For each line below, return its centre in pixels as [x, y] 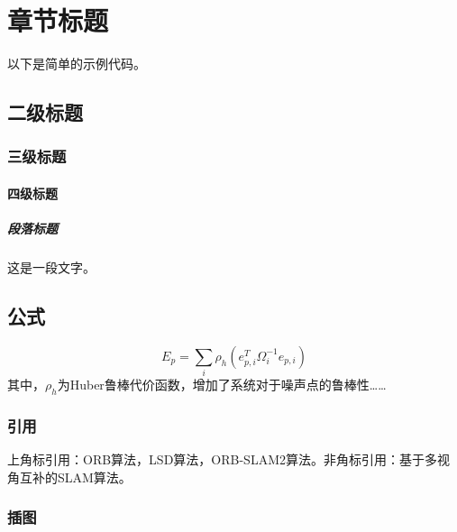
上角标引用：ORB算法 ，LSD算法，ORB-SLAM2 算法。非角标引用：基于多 [222, 459]
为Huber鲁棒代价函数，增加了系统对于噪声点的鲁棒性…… [222, 385]
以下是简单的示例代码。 [77, 64]
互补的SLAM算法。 [75, 477]
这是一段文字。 [51, 267]
